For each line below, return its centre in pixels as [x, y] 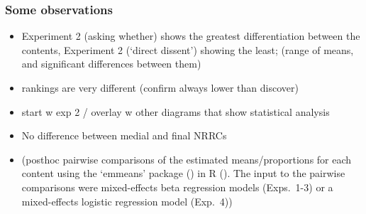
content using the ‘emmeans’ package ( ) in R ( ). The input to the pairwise [183, 173]
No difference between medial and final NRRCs [124, 135]
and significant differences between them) [111, 64]
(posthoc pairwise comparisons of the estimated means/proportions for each [187, 159]
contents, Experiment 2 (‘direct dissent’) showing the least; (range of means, [188, 49]
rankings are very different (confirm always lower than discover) [160, 87]
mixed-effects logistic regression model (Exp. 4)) [127, 201]
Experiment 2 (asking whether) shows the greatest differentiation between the [191, 36]
